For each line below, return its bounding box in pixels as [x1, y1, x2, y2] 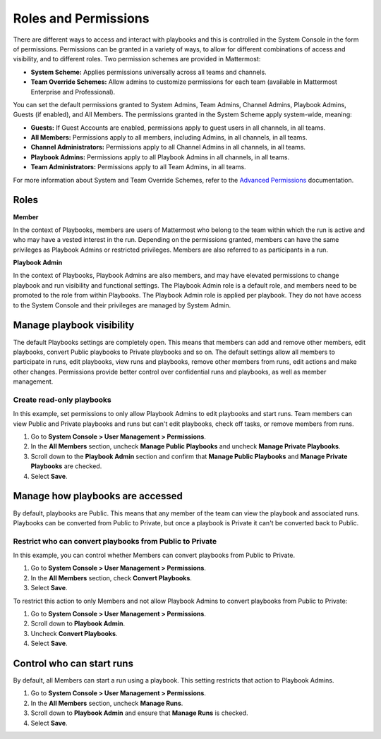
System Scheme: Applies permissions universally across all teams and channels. [30, 68, 267, 76]
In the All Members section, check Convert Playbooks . [30, 573, 192, 582]
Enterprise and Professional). [30, 87, 116, 96]
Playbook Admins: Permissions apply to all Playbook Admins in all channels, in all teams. [30, 152, 289, 161]
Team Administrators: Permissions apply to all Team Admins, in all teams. [30, 163, 246, 171]
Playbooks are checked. [30, 462, 102, 470]
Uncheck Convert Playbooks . [30, 629, 118, 637]
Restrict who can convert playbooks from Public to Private [13, 536, 217, 546]
